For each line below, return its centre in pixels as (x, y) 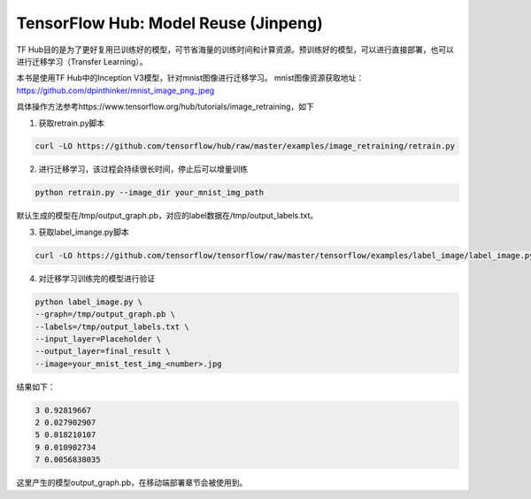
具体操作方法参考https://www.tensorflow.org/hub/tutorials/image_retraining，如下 (165, 107)
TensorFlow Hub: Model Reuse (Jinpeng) (169, 23)
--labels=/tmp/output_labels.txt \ (112, 326)
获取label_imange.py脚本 (84, 232)
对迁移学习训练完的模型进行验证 (96, 278)
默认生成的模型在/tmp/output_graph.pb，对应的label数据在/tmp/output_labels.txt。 (167, 216)
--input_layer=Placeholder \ (98, 339)
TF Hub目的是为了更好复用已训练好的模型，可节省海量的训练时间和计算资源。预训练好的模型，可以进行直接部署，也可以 (235, 50)
